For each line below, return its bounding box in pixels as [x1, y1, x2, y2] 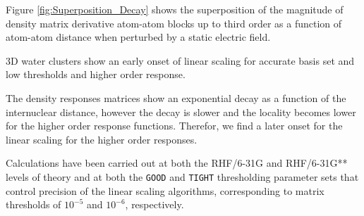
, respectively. [125, 197, 184, 212]
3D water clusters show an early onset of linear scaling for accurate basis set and [6, 53, 355, 68]
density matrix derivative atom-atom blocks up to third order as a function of [6, 15, 342, 30]
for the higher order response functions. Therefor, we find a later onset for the [6, 118, 343, 133]
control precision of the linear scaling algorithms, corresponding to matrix [6, 183, 324, 198]
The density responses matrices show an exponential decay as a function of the [6, 90, 346, 105]
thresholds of [6, 197, 61, 212]
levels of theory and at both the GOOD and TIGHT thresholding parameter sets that [6, 169, 359, 184]
